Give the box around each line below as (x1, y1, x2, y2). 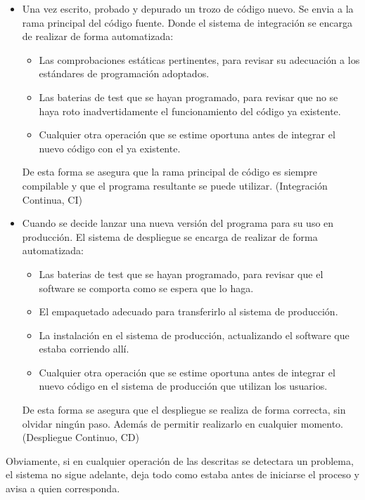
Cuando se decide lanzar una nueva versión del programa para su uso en (22, 216, 334, 230)
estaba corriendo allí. (39, 341, 129, 356)
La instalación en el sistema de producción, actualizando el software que (39, 327, 350, 342)
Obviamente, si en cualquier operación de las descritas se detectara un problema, (6, 453, 354, 468)
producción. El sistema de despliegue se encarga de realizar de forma (22, 229, 318, 244)
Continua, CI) (22, 192, 82, 206)
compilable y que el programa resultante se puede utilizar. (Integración (22, 178, 328, 192)
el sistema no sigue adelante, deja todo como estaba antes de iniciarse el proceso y (6, 467, 359, 482)
